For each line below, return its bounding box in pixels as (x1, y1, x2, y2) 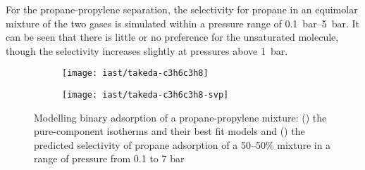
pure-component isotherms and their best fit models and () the (34, 124, 305, 138)
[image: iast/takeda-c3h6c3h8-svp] (62, 90, 229, 100)
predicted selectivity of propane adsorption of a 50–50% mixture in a (34, 137, 331, 152)
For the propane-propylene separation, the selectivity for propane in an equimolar (6, 2, 358, 16)
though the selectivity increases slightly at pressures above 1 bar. (6, 43, 288, 58)
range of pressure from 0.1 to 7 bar (34, 151, 185, 166)
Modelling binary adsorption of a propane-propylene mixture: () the (34, 110, 327, 124)
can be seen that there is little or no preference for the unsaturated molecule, (6, 30, 339, 44)
